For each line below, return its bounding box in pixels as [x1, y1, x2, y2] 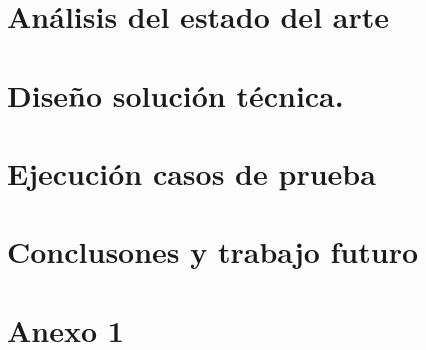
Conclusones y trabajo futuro [7, 231, 419, 272]
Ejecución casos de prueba [7, 152, 376, 193]
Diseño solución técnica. [7, 74, 344, 115]
